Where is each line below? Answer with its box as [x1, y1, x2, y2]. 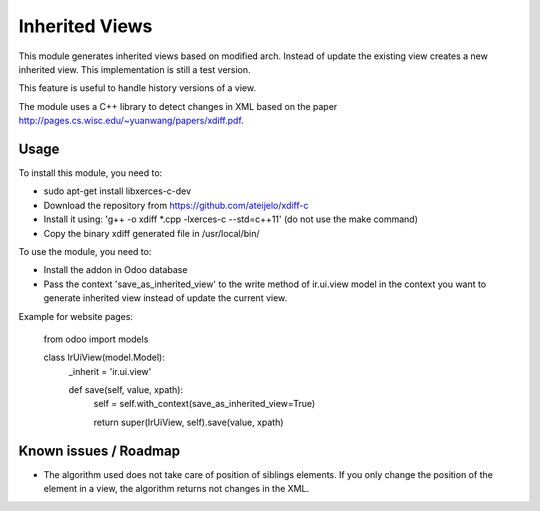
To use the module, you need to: [18, 245, 152, 257]
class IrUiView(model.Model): [43, 351, 165, 364]
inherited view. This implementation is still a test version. [18, 63, 251, 75]
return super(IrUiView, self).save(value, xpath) [93, 416, 284, 428]
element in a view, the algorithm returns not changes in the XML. [43, 483, 310, 495]
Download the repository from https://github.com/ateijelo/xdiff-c [43, 199, 309, 211]
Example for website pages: [18, 310, 134, 322]
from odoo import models [43, 333, 149, 345]
